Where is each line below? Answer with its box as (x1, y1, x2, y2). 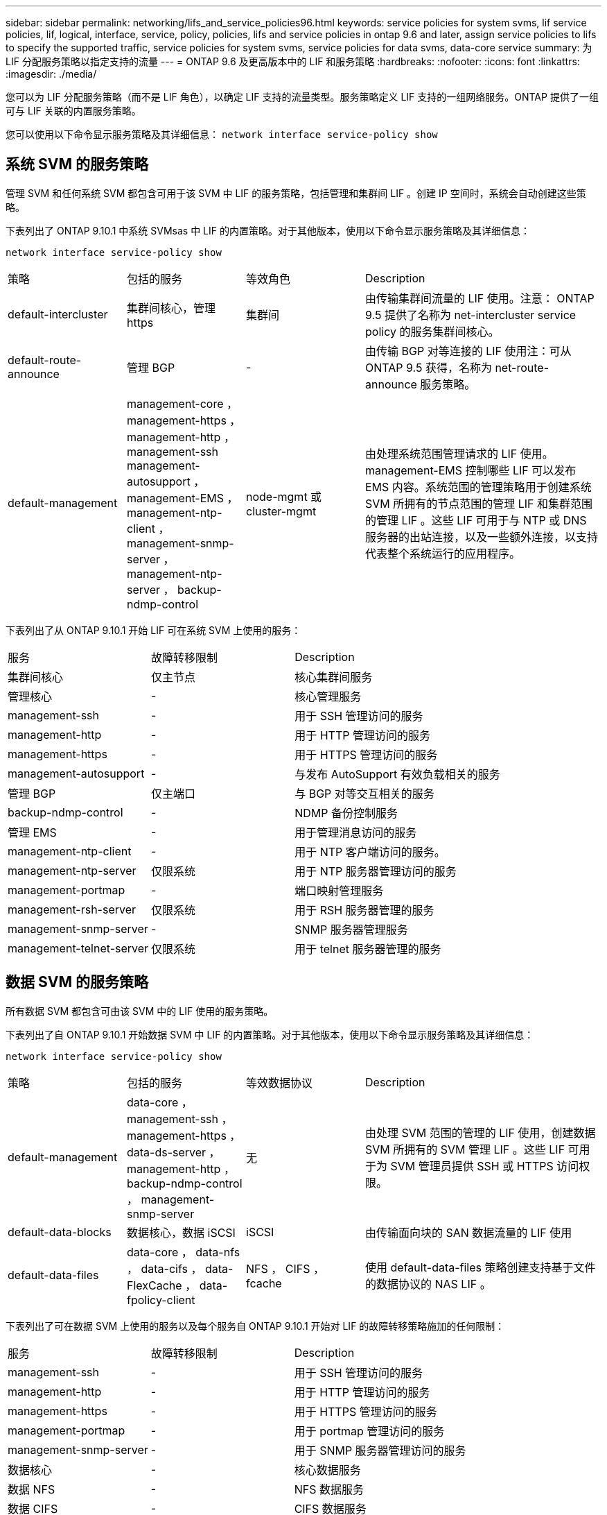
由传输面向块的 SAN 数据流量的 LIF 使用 (365, 1225, 572, 1240)
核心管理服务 (294, 689, 362, 703)
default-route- (8, 352, 82, 367)
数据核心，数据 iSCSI (127, 1225, 236, 1240)
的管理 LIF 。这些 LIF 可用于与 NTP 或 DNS (365, 513, 587, 527)
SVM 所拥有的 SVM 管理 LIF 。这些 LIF (365, 1142, 565, 1156)
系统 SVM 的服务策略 (6, 155, 148, 173)
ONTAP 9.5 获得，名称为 (365, 360, 492, 375)
